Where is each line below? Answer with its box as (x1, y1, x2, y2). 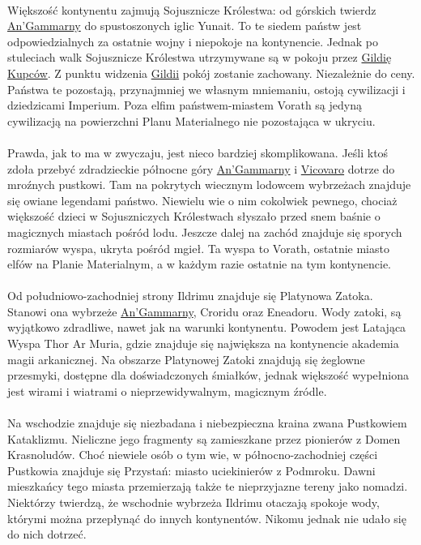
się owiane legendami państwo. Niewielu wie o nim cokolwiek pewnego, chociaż (7, 191, 398, 208)
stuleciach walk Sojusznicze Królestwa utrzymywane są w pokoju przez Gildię (7, 49, 392, 66)
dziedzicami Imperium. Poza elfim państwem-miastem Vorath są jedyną (7, 97, 362, 114)
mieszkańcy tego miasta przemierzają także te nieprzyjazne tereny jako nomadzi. (7, 478, 408, 495)
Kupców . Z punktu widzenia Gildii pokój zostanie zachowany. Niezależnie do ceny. (7, 64, 415, 81)
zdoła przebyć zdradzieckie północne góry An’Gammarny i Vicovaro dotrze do (7, 160, 395, 177)
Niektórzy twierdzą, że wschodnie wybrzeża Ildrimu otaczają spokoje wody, (7, 494, 380, 510)
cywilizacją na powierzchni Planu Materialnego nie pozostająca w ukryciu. (7, 112, 376, 129)
